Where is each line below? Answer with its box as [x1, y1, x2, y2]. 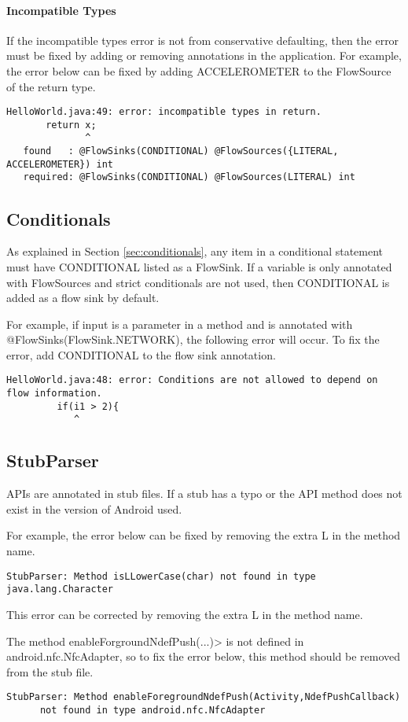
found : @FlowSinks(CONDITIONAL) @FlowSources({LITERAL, [23, 146, 339, 157]
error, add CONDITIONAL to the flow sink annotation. [6, 346, 276, 363]
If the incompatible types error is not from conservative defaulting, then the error [6, 31, 399, 48]
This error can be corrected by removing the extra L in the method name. [6, 606, 363, 622]
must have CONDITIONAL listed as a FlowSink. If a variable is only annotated [6, 258, 392, 274]
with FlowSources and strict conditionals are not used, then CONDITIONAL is [6, 274, 390, 290]
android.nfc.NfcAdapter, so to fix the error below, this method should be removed [6, 648, 401, 665]
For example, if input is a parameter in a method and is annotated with [6, 315, 353, 332]
